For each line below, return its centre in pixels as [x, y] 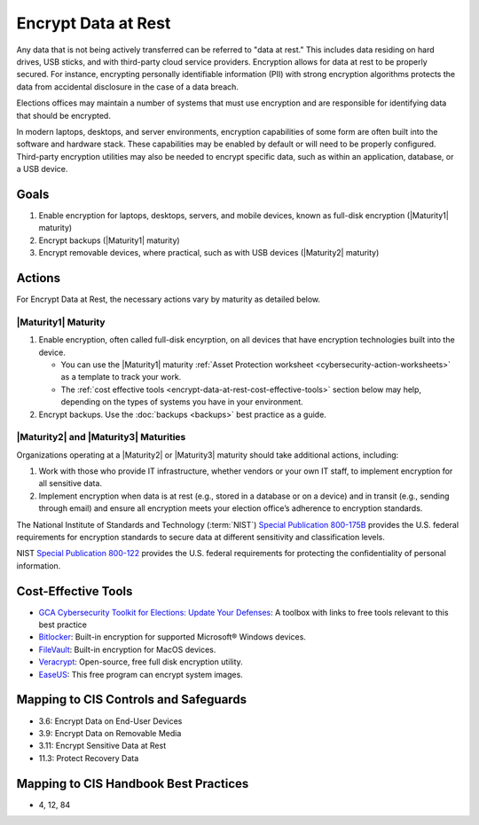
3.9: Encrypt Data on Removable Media [110, 733]
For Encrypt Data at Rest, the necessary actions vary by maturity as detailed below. [169, 299]
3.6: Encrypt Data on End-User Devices [110, 721]
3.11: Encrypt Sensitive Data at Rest [102, 746]
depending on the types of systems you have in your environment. [182, 402]
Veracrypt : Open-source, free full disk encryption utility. [141, 662]
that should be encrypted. [63, 115]
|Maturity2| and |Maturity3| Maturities [101, 437]
